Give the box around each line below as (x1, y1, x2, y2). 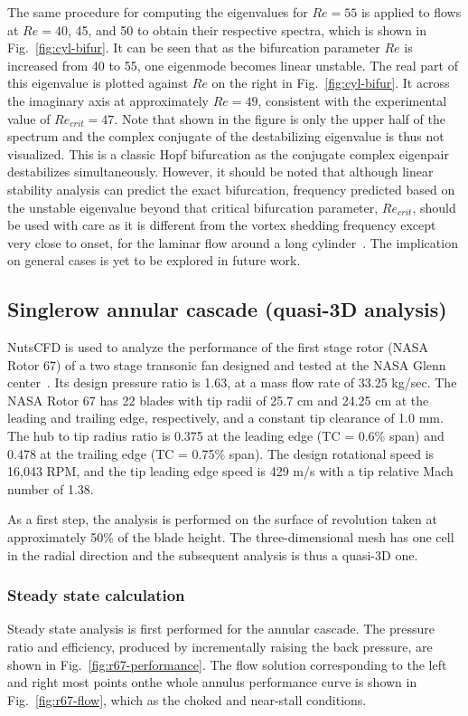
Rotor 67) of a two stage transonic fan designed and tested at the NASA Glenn (7, 355, 446, 374)
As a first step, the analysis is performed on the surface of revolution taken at (7, 510, 437, 529)
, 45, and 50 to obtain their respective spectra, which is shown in (67, 20, 427, 39)
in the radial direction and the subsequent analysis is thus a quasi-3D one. (7, 545, 418, 564)
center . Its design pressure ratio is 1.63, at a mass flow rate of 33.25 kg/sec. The (7, 373, 457, 392)
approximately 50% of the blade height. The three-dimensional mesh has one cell (7, 528, 454, 547)
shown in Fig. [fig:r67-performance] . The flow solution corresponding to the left (7, 654, 447, 673)
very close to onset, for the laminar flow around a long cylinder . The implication (7, 233, 458, 252)
